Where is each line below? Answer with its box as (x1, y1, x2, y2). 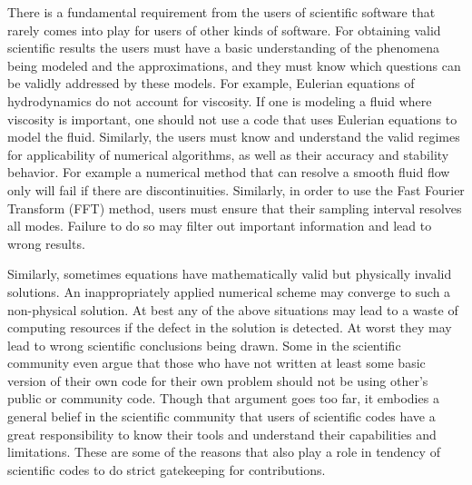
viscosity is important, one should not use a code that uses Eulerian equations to (7, 109, 457, 128)
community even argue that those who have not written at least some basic (7, 353, 426, 372)
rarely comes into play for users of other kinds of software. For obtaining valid (7, 20, 441, 39)
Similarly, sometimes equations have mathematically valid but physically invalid (7, 264, 452, 283)
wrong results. (7, 233, 85, 252)
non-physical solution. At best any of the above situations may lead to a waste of (7, 300, 458, 319)
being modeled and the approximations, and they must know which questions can (7, 55, 461, 74)
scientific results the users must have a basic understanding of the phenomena (7, 38, 439, 57)
